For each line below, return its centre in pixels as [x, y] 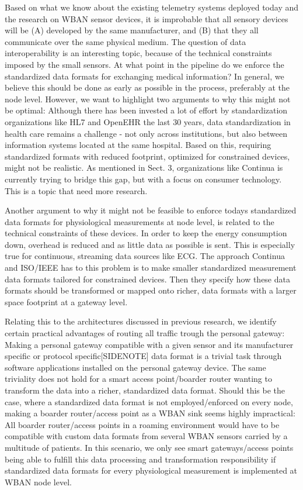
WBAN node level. [38, 482]
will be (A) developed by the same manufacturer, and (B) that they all [132, 30]
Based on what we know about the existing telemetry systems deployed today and [152, 7]
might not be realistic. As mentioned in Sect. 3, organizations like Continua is [144, 168]
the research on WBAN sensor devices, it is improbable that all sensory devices [147, 18]
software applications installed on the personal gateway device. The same [135, 367]
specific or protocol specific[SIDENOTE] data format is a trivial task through [143, 356]
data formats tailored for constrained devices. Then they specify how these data [147, 279]
